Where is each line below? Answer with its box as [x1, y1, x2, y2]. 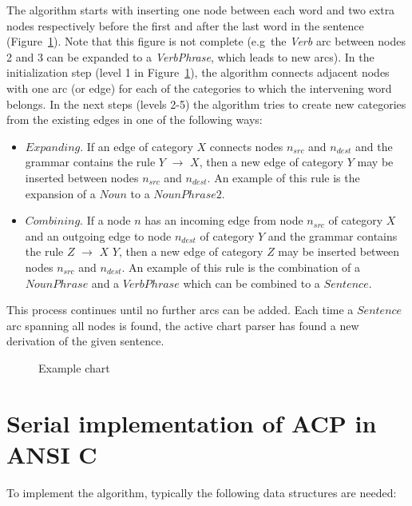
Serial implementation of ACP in [6, 406, 377, 439]
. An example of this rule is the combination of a [121, 258, 361, 275]
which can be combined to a [183, 274, 320, 291]
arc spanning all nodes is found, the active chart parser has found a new [6, 317, 359, 333]
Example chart [38, 359, 110, 376]
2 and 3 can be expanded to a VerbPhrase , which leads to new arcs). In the [6, 48, 374, 65]
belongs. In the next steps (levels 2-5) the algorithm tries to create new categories [6, 95, 406, 112]
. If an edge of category [80, 137, 193, 154]
